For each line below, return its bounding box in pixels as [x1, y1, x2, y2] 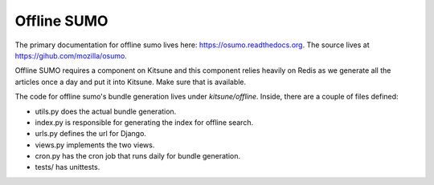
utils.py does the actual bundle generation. [35, 107, 177, 116]
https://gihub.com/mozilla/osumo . [14, 50, 128, 60]
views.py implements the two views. [35, 140, 155, 150]
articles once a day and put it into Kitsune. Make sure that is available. [14, 77, 247, 86]
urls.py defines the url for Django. [35, 129, 146, 139]
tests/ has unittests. [35, 163, 100, 172]
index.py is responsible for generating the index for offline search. [35, 117, 253, 127]
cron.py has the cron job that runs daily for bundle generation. [35, 151, 241, 161]
